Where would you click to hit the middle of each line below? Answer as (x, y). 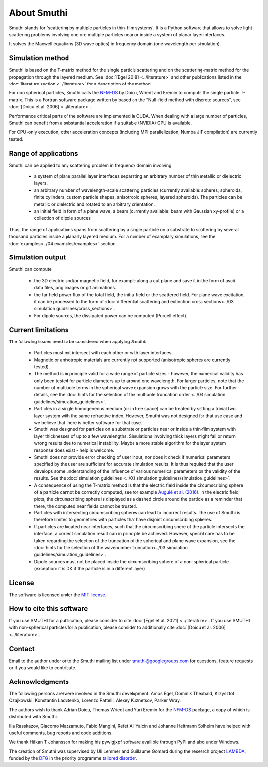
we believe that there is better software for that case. (88, 423)
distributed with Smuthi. (33, 717)
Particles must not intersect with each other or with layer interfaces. (103, 353)
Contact (22, 649)
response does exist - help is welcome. (74, 450)
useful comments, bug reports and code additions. (61, 733)
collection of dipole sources (63, 218)
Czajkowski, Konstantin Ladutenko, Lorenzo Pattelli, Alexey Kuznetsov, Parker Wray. (95, 700)
